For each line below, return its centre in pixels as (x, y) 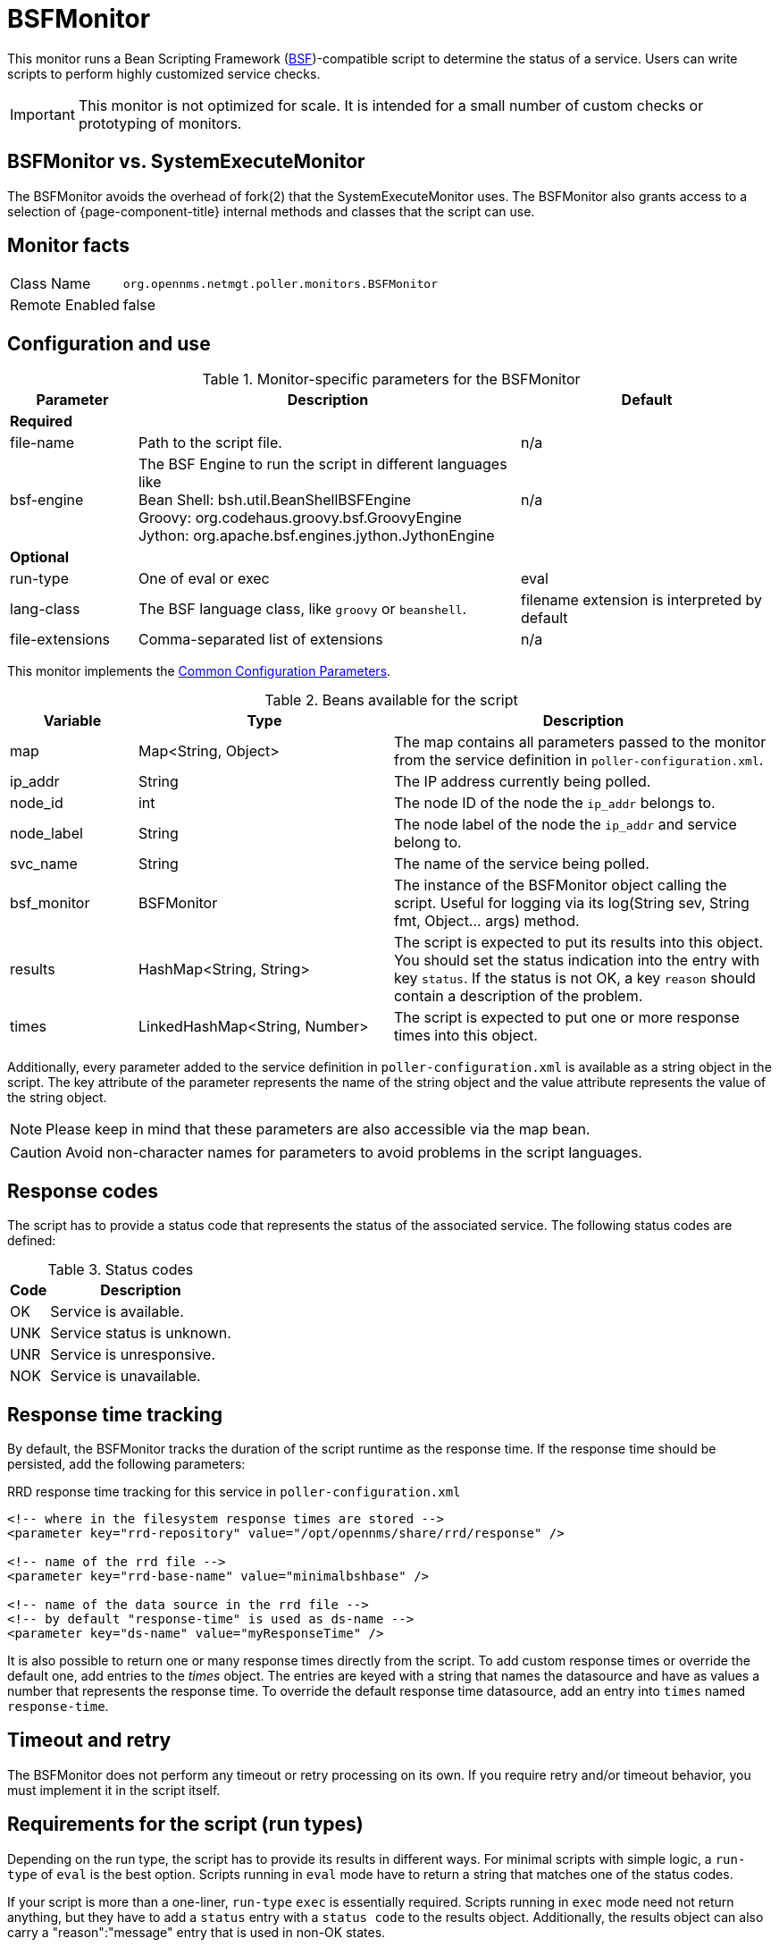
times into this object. (465, 1036)
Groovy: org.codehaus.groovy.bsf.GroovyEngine (300, 518)
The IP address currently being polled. (522, 782)
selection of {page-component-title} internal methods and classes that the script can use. (271, 211)
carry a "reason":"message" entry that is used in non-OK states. (197, 1932)
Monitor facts (68, 246)
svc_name (44, 864)
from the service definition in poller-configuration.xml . (578, 760)
